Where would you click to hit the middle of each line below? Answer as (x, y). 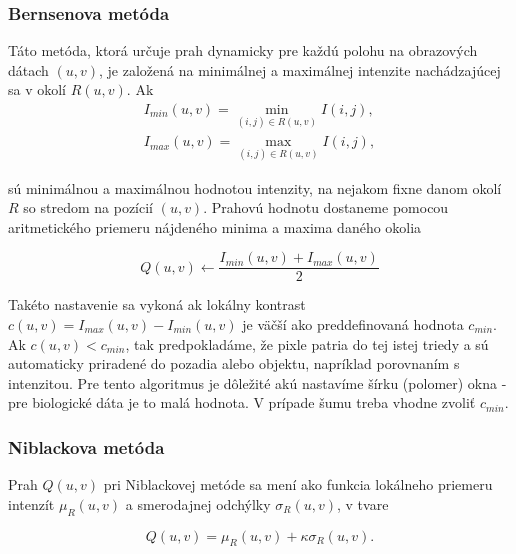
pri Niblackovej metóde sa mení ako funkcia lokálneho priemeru (298, 484)
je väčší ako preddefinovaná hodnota (353, 323)
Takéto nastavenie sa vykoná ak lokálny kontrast (157, 304)
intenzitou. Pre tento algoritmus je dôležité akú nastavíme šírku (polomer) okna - (257, 382)
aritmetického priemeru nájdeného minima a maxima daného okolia (215, 226)
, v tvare (363, 503)
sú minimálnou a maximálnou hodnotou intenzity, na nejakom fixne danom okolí (255, 187)
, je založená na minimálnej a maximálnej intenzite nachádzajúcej (300, 69)
